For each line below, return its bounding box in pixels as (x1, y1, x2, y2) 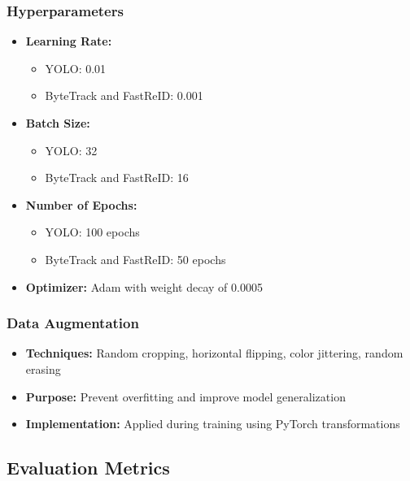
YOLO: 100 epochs (45, 223, 140, 240)
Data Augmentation (7, 313, 139, 333)
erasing (25, 360, 61, 377)
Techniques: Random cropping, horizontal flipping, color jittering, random (25, 344, 403, 362)
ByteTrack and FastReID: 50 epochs (45, 250, 226, 267)
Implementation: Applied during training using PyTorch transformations (25, 415, 400, 432)
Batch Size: (25, 115, 90, 131)
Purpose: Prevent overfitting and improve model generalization (25, 388, 346, 405)
